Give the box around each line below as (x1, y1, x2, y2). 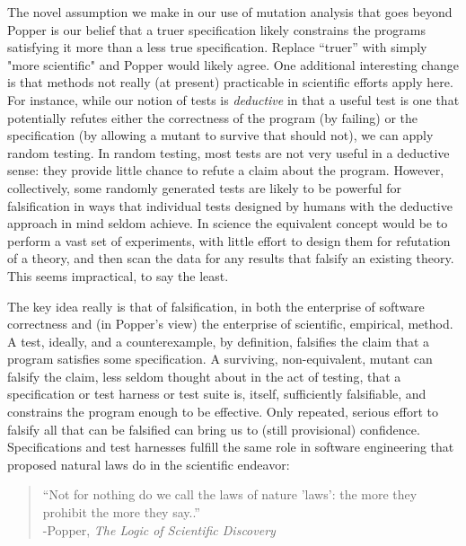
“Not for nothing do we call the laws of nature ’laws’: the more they (42, 485, 418, 504)
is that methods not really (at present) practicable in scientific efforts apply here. (7, 73, 453, 92)
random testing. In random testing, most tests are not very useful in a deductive (7, 143, 450, 162)
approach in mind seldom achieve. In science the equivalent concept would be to (7, 214, 448, 233)
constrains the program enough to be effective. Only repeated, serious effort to (7, 402, 439, 421)
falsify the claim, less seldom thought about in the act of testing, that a (7, 366, 401, 385)
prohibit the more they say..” (42, 503, 200, 522)
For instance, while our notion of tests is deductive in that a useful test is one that (7, 90, 460, 109)
